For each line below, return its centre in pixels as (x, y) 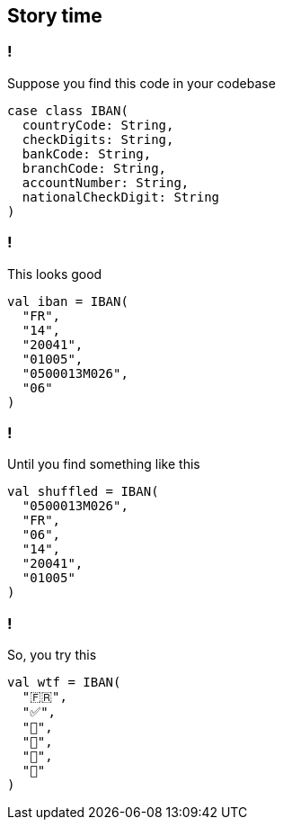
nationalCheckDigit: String (121, 197)
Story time (55, 16)
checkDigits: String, (98, 139)
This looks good (55, 274)
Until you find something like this (104, 464)
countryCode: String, (98, 125)
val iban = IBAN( (68, 301)
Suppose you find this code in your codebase (141, 83)
